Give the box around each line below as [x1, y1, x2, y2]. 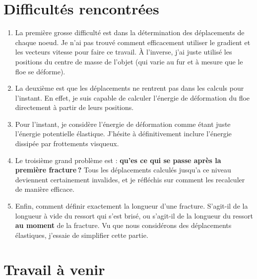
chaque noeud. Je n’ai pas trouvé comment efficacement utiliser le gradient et [15, 37, 251, 47]
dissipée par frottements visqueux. [15, 138, 119, 149]
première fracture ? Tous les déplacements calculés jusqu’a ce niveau [15, 165, 231, 175]
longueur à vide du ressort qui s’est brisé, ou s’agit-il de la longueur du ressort [15, 210, 254, 221]
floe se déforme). [15, 66, 65, 76]
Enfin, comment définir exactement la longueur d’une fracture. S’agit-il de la [15, 201, 248, 211]
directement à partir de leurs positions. [15, 102, 134, 112]
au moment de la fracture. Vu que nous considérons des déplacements [15, 220, 232, 230]
